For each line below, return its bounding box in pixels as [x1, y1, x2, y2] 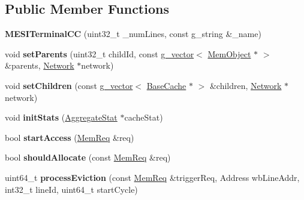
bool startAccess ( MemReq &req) [5, 131, 134, 143]
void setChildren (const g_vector [5, 79, 133, 91]
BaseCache [146, 79, 186, 91]
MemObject [207, 47, 251, 60]
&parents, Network [5, 59, 74, 72]
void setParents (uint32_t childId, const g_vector [5, 47, 194, 60]
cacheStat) [124, 111, 163, 124]
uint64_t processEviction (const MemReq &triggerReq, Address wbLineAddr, [5, 171, 300, 183]
